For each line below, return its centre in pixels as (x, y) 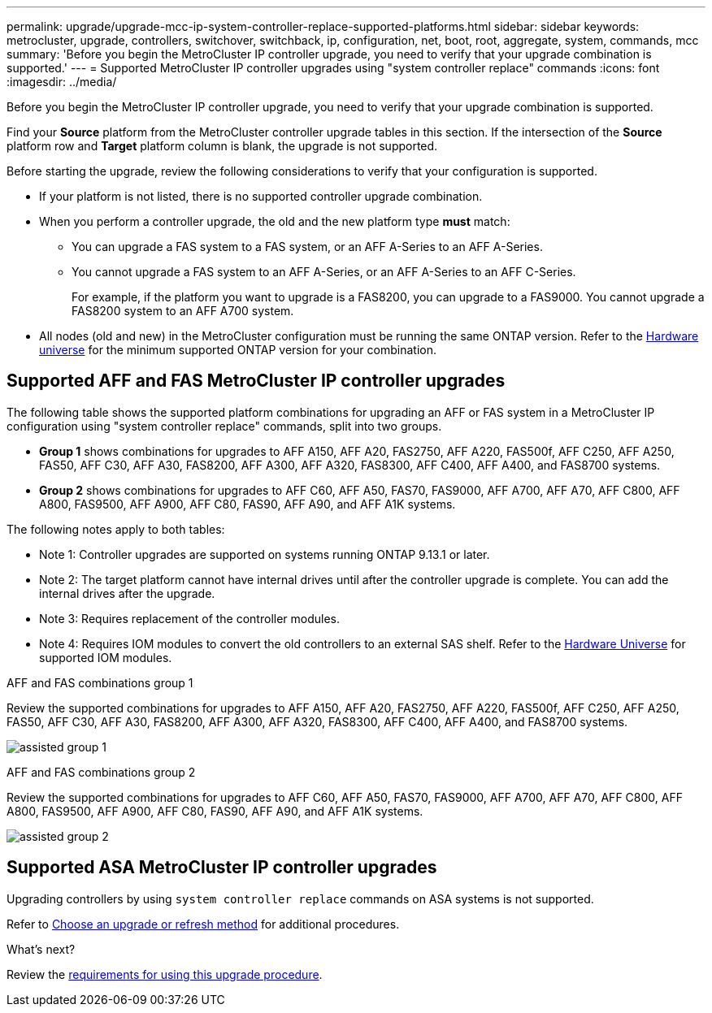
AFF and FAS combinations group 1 (100, 682)
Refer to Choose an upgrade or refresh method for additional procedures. (203, 924)
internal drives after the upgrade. (127, 593)
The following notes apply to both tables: (116, 529)
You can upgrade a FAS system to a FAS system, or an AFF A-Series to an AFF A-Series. (307, 247)
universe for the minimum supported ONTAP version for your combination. (238, 350)
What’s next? (41, 949)
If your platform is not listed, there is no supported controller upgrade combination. (261, 196)
